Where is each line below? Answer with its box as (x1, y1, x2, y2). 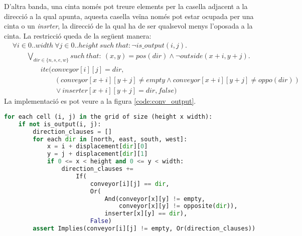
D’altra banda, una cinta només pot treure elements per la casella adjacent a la (4, 1, 248, 11)
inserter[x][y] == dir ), (104, 210, 188, 217)
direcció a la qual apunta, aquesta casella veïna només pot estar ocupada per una (4, 11, 254, 21)
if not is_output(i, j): (18, 120, 101, 128)
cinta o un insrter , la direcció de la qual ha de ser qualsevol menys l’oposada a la (4, 21, 253, 31)
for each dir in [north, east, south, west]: (33, 135, 188, 143)
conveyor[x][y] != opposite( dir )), (119, 202, 238, 210)
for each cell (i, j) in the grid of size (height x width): (4, 113, 213, 120)
